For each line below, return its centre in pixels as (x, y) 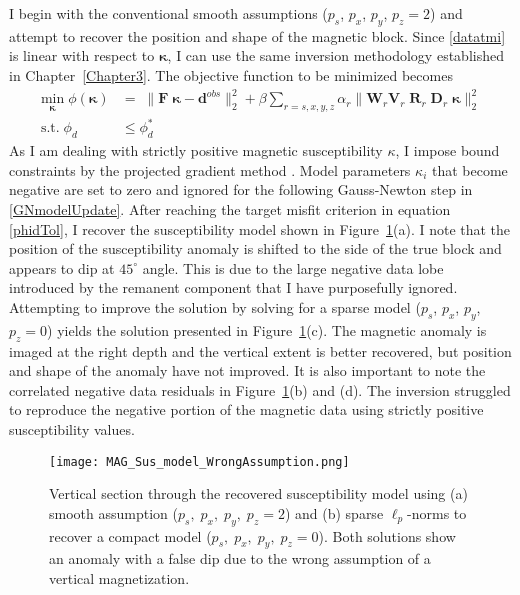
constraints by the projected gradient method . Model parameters (210, 169)
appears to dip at (62, 267)
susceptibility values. (72, 428)
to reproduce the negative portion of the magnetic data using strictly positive (246, 409)
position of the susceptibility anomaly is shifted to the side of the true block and (255, 248)
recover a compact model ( (130, 535)
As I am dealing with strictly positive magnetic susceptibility (196, 150)
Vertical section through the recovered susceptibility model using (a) (258, 493)
